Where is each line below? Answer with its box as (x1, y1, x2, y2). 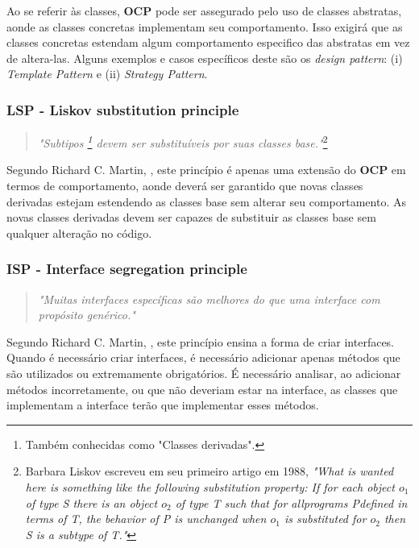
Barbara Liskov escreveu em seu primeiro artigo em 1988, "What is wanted (25, 463, 394, 479)
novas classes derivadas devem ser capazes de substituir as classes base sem (6, 209, 376, 226)
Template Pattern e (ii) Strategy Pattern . (6, 65, 208, 82)
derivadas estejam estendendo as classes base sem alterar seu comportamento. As (6, 193, 406, 210)
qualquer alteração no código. (6, 224, 152, 241)
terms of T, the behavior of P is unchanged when (25, 510, 267, 527)
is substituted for (284, 510, 367, 527)
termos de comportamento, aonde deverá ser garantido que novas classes (6, 177, 363, 194)
